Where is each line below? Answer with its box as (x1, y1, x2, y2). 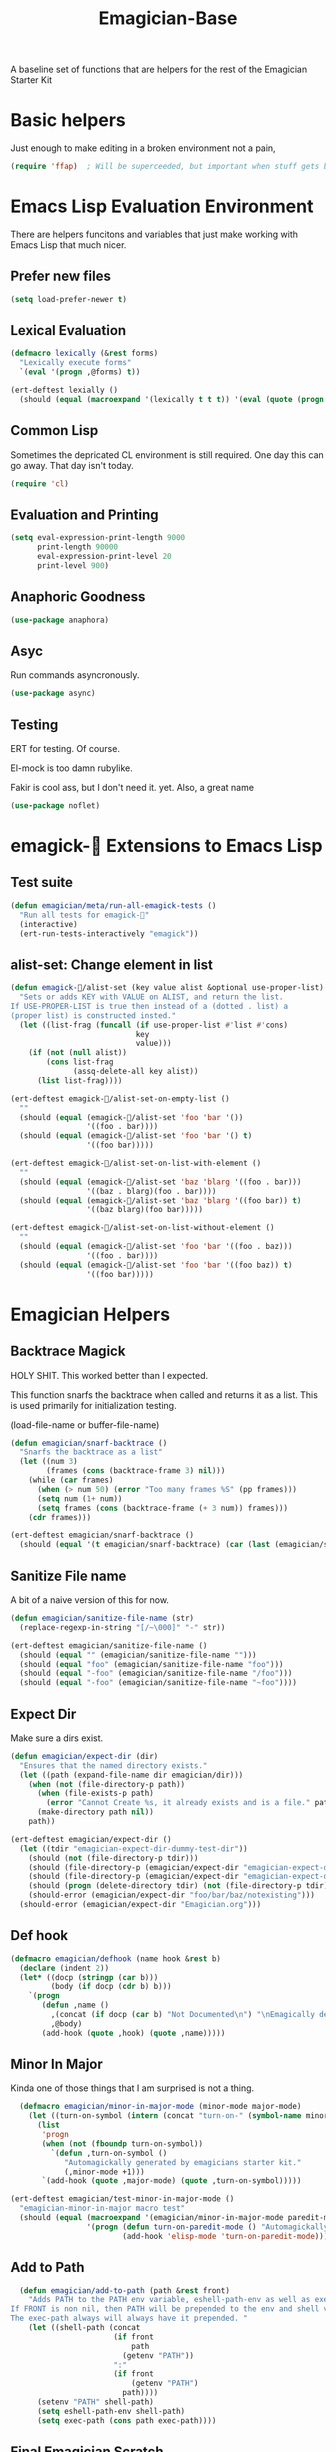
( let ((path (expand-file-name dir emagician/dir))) (19, 1770, 244, 1780)
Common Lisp (10, 422, 99, 439)
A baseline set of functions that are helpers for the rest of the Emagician (10, 63, 308, 76)
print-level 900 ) (36, 560, 110, 571)
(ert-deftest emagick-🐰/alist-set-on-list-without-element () (10, 1223, 275, 1233)
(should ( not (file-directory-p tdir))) (28, 1853, 199, 1863)
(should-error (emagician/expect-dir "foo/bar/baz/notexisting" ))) (28, 1890, 315, 1901)
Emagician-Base (98, 7, 238, 30)
